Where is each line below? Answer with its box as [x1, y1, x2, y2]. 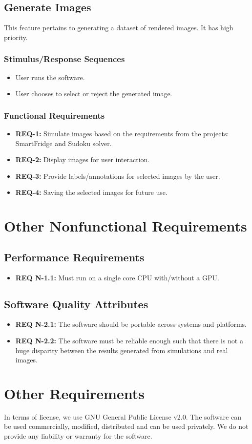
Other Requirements [4, 383, 145, 403]
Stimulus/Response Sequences [4, 53, 125, 65]
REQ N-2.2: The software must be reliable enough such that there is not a [15, 335, 243, 345]
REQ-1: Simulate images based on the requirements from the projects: [15, 128, 229, 139]
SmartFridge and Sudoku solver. [15, 138, 112, 148]
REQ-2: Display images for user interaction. [15, 154, 150, 165]
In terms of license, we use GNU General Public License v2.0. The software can [4, 411, 241, 422]
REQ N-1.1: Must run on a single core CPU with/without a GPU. [15, 272, 219, 282]
